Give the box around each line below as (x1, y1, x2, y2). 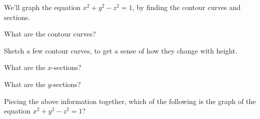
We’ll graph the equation (4, 2, 81, 12)
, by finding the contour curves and (132, 2, 241, 12)
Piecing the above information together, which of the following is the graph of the (4, 95, 256, 106)
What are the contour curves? (4, 28, 96, 39)
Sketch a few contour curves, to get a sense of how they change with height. (4, 45, 237, 55)
